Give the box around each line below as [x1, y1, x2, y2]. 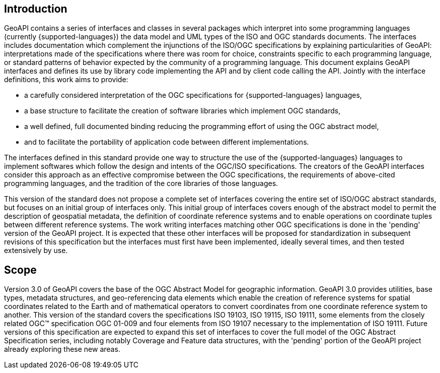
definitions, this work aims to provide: [4, 75, 128, 84]
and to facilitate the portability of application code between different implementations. [24, 138, 309, 147]
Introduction [4, 3, 67, 15]
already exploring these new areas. [4, 345, 120, 354]
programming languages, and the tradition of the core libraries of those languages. [4, 179, 278, 188]
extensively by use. [4, 246, 68, 255]
